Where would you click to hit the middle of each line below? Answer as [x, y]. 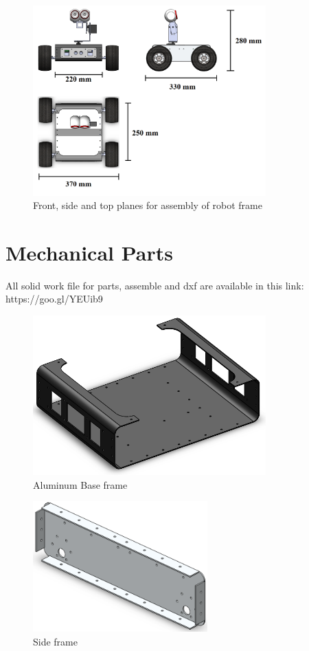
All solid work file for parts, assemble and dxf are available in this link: [155, 285]
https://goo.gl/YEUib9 [54, 299]
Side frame [55, 641]
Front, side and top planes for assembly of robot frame [148, 205]
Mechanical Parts [89, 252]
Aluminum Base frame [80, 484]
